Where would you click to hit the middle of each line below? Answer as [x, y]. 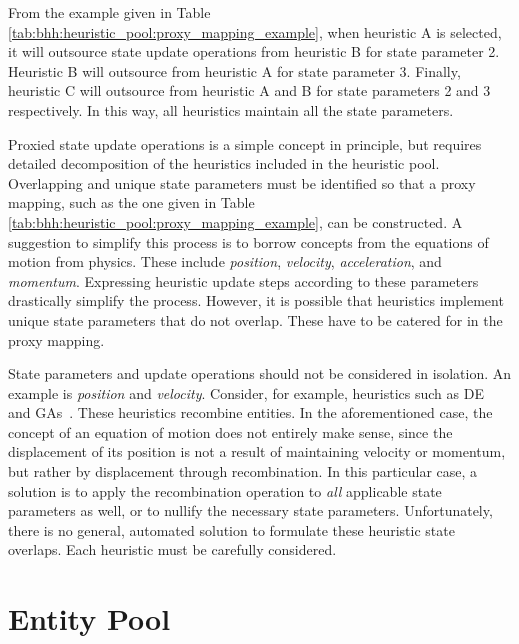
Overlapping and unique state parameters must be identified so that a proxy [242, 182]
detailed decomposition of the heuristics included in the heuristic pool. [224, 163]
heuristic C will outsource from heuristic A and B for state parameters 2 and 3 [249, 90]
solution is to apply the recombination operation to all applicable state [225, 490]
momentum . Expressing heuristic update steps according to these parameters [243, 280]
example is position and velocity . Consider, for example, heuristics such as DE [246, 392]
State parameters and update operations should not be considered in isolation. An [260, 373]
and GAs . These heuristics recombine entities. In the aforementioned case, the [250, 412]
